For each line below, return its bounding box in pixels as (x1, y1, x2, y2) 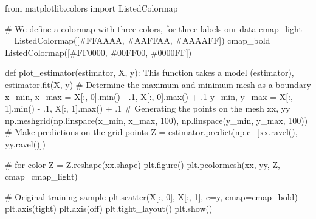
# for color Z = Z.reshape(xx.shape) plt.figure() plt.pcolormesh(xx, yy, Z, (5, 158, 280, 170)
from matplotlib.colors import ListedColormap (5, 2, 178, 14)
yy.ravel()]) (5, 137, 46, 150)
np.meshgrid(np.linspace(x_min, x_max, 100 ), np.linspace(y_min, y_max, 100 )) (5, 113, 308, 126)
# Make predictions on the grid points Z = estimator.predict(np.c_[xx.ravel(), (5, 126, 298, 138)
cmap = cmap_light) (5, 170, 78, 183)
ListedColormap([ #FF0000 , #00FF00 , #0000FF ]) (5, 45, 192, 58)
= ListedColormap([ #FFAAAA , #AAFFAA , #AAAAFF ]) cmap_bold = (5, 34, 280, 47)
